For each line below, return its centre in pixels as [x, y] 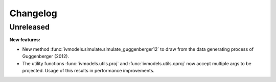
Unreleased [29, 27]
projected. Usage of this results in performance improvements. [88, 70]
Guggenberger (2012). [45, 57]
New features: [25, 40]
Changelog [33, 13]
